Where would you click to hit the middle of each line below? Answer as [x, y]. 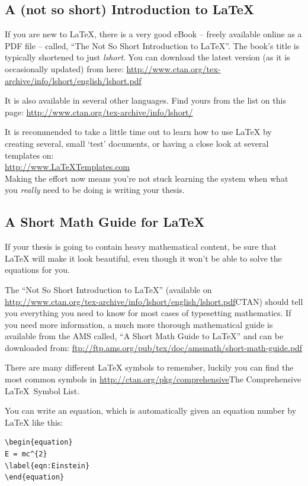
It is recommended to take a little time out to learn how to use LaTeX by [138, 132]
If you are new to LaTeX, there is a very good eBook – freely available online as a [153, 34]
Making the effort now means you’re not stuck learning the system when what [147, 178]
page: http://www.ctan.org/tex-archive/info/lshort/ [99, 112]
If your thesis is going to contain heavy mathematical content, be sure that [141, 247]
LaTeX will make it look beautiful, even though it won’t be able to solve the [143, 258]
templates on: [29, 155]
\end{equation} [35, 477]
